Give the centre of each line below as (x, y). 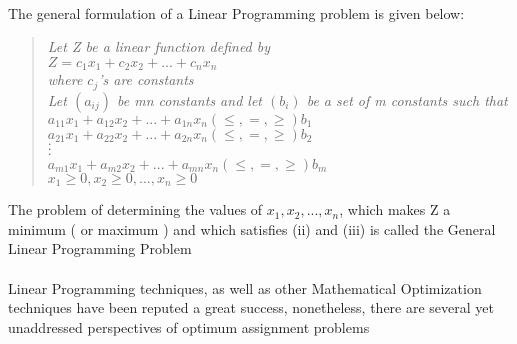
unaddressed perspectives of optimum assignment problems (189, 326)
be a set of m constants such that (407, 99)
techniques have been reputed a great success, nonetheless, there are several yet (251, 307)
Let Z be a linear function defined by (159, 46)
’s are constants (146, 79)
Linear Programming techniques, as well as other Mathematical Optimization (245, 287)
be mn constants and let (189, 99)
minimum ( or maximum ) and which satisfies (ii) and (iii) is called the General (252, 228)
